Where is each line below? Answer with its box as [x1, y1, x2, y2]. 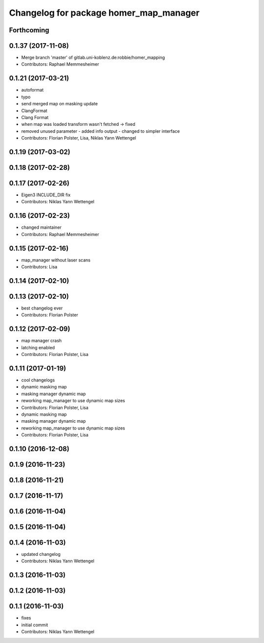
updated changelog [21, 551, 61, 557]
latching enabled [21, 344, 55, 350]
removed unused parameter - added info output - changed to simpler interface [21, 128, 180, 134]
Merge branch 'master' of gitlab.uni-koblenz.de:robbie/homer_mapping [21, 54, 165, 61]
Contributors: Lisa [21, 264, 58, 270]
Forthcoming [9, 26, 49, 34]
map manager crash [21, 338, 62, 344]
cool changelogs [21, 377, 55, 383]
